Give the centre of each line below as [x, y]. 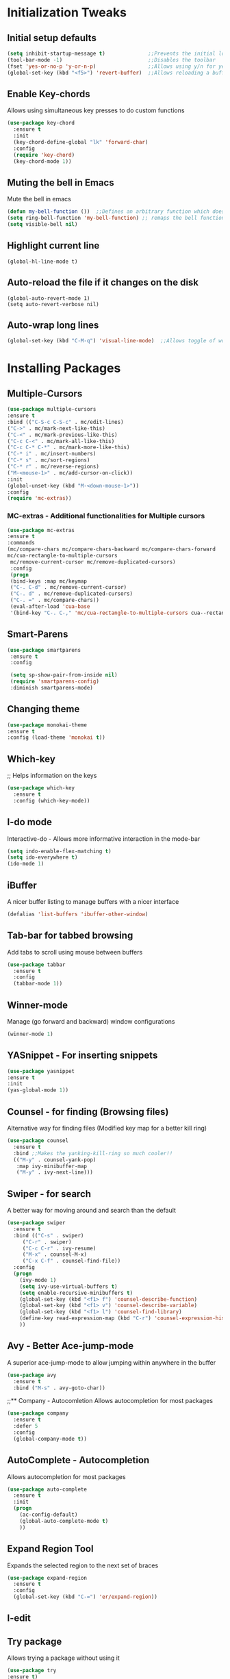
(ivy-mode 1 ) [38, 1280]
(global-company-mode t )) [50, 1439]
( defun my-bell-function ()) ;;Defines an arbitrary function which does [116, 212]
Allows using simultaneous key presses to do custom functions [96, 110]
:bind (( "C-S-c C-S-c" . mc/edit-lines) [66, 422]
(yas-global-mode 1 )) [38, 1090]
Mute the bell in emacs [39, 199]
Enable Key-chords [49, 94]
